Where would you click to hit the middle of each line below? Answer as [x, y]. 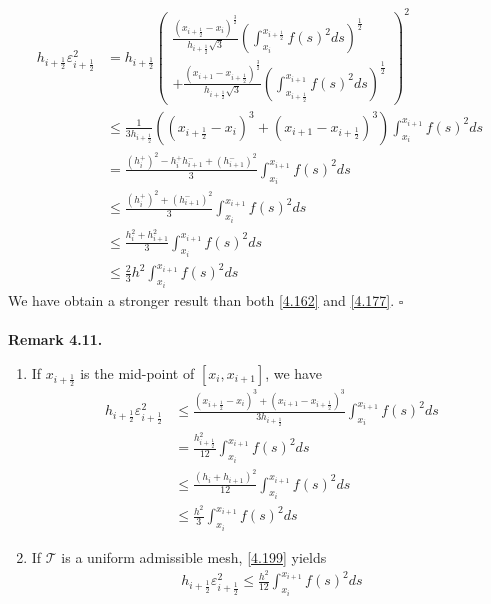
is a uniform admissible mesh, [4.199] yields [194, 556]
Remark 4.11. [55, 339]
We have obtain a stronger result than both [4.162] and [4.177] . [201, 299]
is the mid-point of [137, 372]
